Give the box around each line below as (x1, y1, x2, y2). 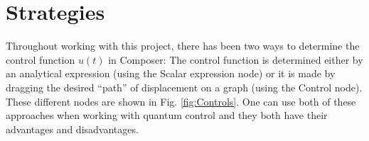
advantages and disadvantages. (6, 121, 139, 136)
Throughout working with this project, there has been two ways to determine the (6, 38, 360, 53)
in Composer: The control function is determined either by (108, 52, 363, 67)
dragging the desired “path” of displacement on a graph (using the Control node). (6, 79, 363, 94)
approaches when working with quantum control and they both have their (6, 108, 328, 123)
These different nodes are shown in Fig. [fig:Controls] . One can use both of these (6, 94, 356, 108)
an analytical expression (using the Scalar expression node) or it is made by (6, 66, 336, 81)
